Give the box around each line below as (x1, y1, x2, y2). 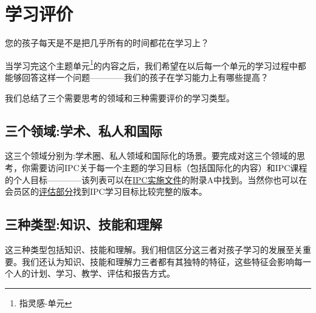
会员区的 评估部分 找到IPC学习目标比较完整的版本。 (5, 185, 207, 198)
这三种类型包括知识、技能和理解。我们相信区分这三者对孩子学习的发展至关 (5, 243, 303, 255)
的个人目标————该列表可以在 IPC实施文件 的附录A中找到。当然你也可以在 (5, 173, 307, 186)
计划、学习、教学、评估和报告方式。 (30, 267, 175, 280)
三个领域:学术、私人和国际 (5, 121, 162, 140)
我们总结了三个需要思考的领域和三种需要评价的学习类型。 (5, 91, 235, 104)
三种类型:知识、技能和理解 (5, 215, 162, 234)
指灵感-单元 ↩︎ (19, 296, 72, 309)
